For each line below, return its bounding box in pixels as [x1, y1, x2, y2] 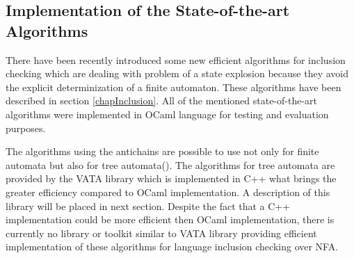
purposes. [6, 120, 46, 135]
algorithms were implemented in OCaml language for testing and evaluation [6, 106, 329, 121]
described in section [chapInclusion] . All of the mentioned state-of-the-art [6, 93, 318, 108]
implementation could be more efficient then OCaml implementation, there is [6, 212, 335, 227]
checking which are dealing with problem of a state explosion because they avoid [6, 66, 349, 81]
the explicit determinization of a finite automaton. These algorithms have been [6, 79, 341, 94]
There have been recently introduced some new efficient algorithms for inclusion [6, 52, 346, 67]
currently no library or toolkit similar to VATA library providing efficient [6, 225, 317, 240]
